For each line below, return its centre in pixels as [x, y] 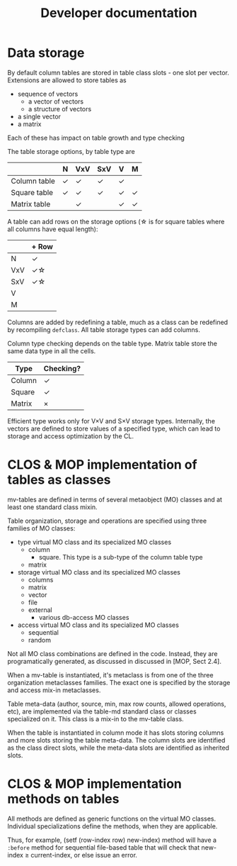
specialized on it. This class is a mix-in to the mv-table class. [96, 718]
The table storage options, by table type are [71, 151]
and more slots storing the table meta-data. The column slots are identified [116, 740]
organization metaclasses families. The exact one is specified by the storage [119, 682]
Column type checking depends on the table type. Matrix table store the [112, 343]
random [40, 640]
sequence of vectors [48, 94]
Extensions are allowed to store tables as [67, 80]
